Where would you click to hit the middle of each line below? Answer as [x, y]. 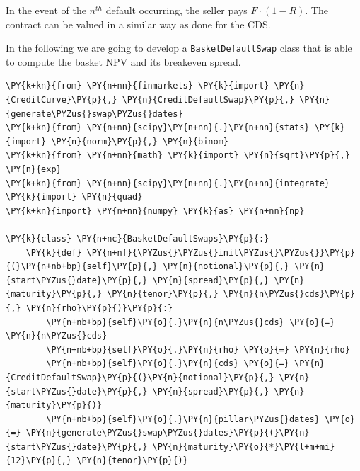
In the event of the [46, 10]
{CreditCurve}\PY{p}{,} [62, 100]
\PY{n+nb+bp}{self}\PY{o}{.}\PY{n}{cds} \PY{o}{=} [168, 364]
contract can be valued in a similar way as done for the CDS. [138, 24]
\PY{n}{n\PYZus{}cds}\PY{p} [289, 294]
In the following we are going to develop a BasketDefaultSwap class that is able [179, 48]
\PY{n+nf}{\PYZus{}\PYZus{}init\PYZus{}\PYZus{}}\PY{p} [221, 252]
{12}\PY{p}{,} [39, 461]
